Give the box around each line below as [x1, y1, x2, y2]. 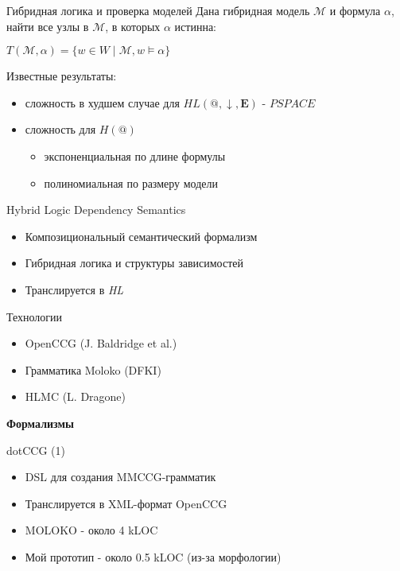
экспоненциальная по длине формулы [44, 147, 226, 164]
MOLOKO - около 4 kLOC [25, 522, 158, 538]
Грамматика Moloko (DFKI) [25, 361, 161, 378]
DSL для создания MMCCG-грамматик [25, 468, 216, 485]
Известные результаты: [6, 68, 117, 84]
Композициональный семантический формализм [25, 227, 258, 244]
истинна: [174, 17, 217, 34]
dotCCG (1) [6, 441, 65, 458]
